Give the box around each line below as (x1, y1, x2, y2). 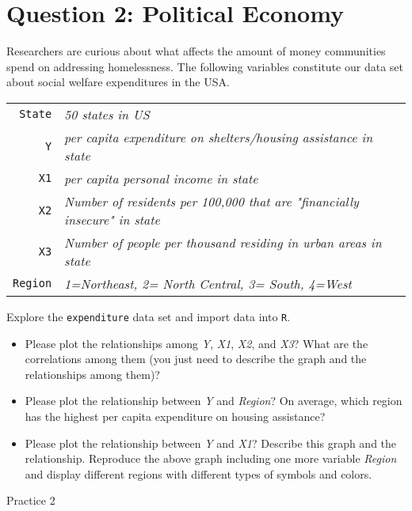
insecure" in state (64, 210, 160, 229)
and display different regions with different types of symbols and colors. (25, 465, 372, 482)
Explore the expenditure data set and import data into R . (6, 308, 291, 324)
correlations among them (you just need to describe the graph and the (25, 350, 367, 367)
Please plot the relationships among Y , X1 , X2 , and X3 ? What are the (25, 335, 368, 351)
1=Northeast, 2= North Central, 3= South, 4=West (64, 274, 352, 293)
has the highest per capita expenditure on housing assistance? (25, 407, 326, 424)
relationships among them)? (25, 365, 160, 382)
